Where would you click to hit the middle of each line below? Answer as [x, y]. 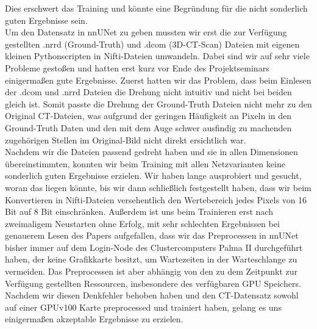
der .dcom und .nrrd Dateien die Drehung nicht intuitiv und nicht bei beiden [148, 92]
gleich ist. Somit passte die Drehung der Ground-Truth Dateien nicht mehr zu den [158, 103]
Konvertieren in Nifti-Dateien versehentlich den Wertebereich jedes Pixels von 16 [156, 199]
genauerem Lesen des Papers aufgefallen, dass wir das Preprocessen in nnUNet [152, 235]
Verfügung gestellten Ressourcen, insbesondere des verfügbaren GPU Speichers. [153, 283]
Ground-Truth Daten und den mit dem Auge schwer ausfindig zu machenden [148, 127]
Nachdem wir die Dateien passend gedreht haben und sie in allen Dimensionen [151, 152]
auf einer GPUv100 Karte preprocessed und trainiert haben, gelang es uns [143, 307]
